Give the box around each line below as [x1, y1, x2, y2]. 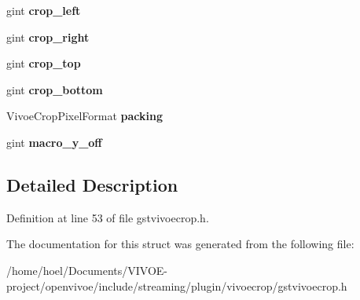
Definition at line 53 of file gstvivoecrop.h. [6, 209, 209, 225]
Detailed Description [6, 172, 178, 196]
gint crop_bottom [6, 81, 103, 97]
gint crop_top [6, 55, 81, 71]
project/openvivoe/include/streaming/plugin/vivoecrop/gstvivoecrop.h [6, 277, 347, 294]
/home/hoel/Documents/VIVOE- [6, 262, 168, 278]
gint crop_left [6, 2, 81, 18]
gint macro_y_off [6, 134, 102, 150]
